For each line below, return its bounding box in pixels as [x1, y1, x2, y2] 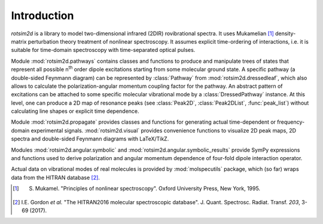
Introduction [11, 9, 74, 22]
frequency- [277, 118, 305, 125]
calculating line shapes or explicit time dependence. [11, 108, 140, 115]
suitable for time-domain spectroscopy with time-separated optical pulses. [11, 47, 196, 54]
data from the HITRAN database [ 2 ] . [11, 174, 100, 181]
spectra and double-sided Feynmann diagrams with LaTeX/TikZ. [11, 135, 169, 143]
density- [275, 30, 296, 37]
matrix [11, 38, 27, 45]
